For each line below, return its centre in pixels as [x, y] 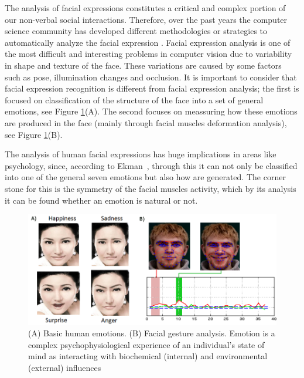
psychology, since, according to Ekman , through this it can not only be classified [151, 165]
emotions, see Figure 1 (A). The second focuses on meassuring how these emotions [151, 111]
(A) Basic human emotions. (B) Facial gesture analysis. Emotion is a [152, 333]
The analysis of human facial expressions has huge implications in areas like [141, 154]
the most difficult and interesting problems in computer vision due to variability [148, 54]
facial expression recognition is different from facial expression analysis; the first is [152, 88]
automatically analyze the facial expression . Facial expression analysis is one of [148, 42]
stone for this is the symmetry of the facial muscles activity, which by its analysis [151, 188]
